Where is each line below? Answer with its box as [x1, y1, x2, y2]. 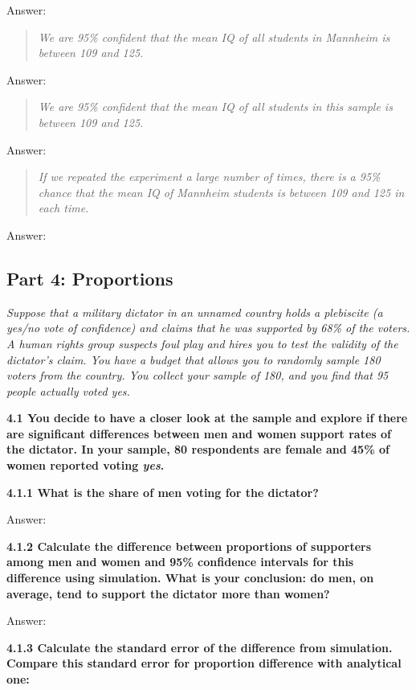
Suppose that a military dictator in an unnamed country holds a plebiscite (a [6, 303, 383, 320]
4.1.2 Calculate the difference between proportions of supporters [6, 537, 372, 554]
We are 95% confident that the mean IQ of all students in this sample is [38, 98, 393, 115]
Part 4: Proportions [6, 265, 173, 290]
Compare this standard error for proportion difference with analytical [6, 655, 402, 672]
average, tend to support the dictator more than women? [6, 585, 330, 602]
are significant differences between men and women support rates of [6, 425, 391, 442]
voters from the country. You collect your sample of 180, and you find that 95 [6, 367, 389, 384]
